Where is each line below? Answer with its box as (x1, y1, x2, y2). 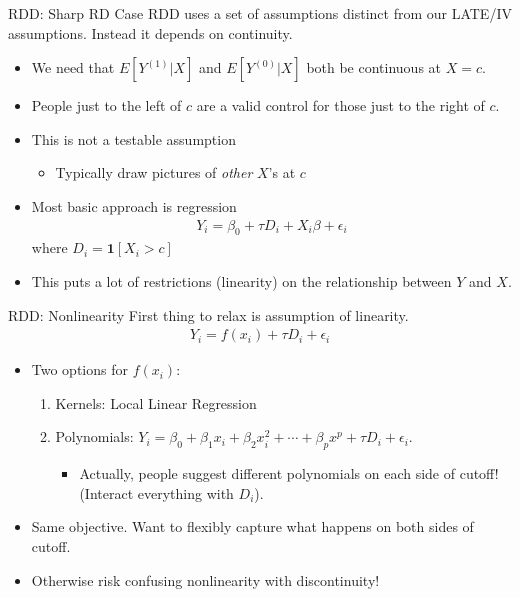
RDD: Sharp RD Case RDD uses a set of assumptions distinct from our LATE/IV (8, 3, 512, 23)
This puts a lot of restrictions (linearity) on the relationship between (31, 270, 452, 291)
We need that (31, 57, 115, 78)
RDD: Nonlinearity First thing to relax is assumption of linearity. (8, 304, 409, 325)
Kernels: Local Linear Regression (55, 392, 257, 413)
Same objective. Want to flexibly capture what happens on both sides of (31, 516, 474, 537)
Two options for (31, 359, 128, 380)
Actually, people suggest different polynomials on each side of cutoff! (79, 463, 499, 484)
